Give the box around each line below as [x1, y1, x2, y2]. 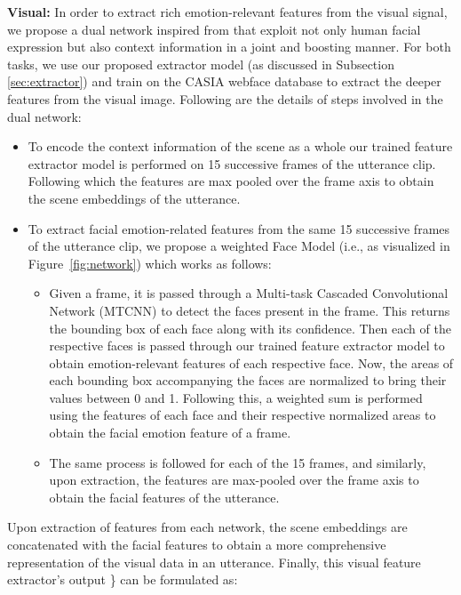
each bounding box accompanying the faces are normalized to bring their [49, 371, 447, 390]
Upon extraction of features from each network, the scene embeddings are [7, 518, 408, 536]
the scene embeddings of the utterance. [28, 189, 241, 207]
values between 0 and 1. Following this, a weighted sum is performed [49, 388, 423, 406]
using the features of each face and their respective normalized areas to [49, 406, 436, 424]
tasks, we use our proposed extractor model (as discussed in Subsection [7, 54, 394, 73]
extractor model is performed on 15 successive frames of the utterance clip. [28, 154, 436, 173]
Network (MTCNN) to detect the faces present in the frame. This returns [49, 301, 450, 319]
